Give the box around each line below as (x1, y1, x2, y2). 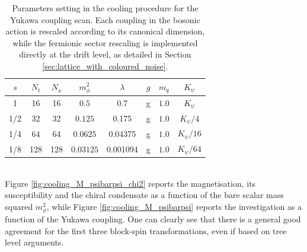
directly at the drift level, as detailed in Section (19, 48, 191, 60)
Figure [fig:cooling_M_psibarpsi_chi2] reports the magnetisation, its (5, 177, 256, 189)
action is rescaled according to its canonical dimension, (5, 25, 205, 37)
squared (5, 200, 33, 212)
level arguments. (5, 236, 64, 248)
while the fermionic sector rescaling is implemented (12, 36, 198, 49)
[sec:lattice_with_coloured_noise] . (42, 59, 168, 72)
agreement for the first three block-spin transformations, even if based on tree (5, 224, 287, 237)
